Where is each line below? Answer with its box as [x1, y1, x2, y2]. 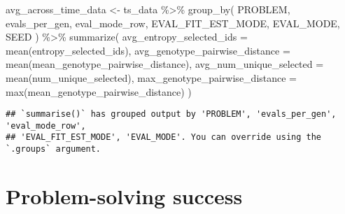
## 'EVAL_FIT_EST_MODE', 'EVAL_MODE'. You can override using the [6, 132, 322, 143]
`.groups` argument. [6, 144, 101, 155]
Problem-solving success [6, 181, 243, 210]
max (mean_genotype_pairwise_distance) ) [6, 84, 192, 99]
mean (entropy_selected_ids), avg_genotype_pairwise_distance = [6, 43, 290, 57]
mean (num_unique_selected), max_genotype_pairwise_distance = [6, 70, 297, 85]
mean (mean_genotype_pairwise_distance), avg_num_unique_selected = [6, 57, 324, 71]
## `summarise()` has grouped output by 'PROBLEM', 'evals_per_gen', [6, 109, 337, 120]
